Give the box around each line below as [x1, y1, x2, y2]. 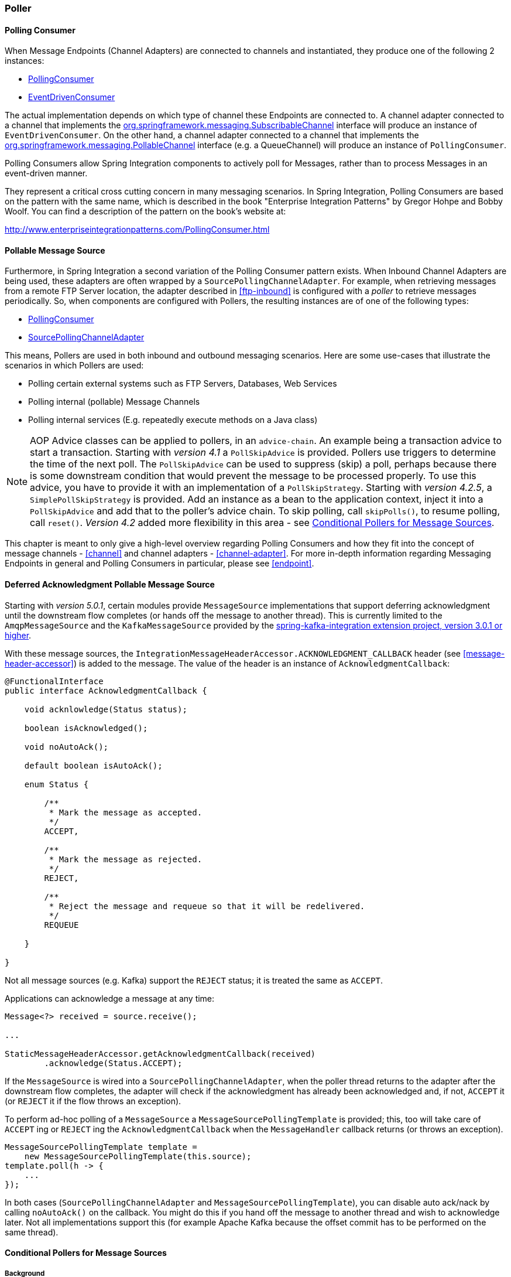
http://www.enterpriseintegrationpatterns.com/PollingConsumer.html [5, 224, 270, 235]
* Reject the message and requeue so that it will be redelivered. [49, 901, 365, 911]
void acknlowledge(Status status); [24, 704, 187, 714]
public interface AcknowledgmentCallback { [5, 685, 207, 695]
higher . [5, 630, 32, 640]
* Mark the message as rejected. [49, 854, 203, 864]
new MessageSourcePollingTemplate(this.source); [24, 1151, 252, 1161]
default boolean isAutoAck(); [24, 760, 163, 770]
